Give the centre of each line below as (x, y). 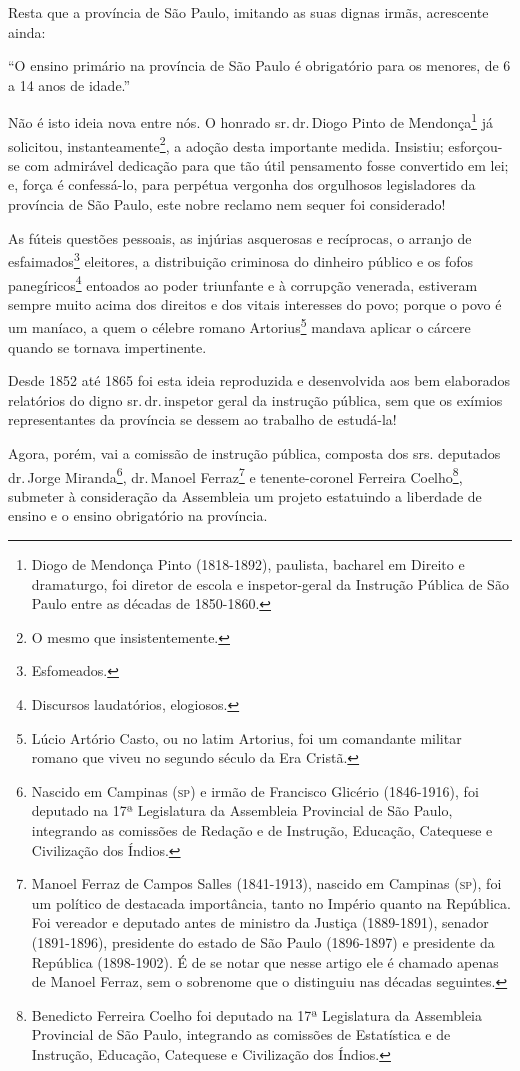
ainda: (27, 31)
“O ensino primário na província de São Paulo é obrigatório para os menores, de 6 (259, 65)
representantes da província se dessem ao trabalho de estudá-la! (202, 419)
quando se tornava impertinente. (107, 346)
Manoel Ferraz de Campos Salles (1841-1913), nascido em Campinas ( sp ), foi (266, 883)
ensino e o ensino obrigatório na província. (138, 515)
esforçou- (475, 145)
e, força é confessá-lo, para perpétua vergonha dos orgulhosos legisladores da (242, 184)
